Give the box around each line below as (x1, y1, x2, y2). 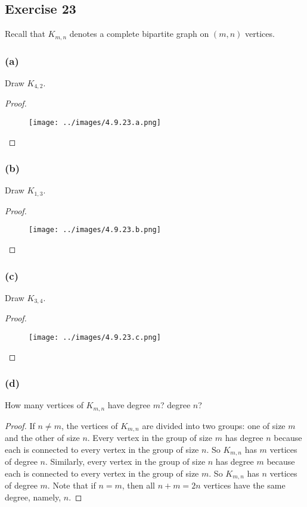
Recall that (5, 27, 45, 40)
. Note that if (47, 479, 96, 492)
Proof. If (5, 419, 35, 431)
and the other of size (5, 431, 80, 444)
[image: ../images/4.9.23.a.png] (29, 118, 161, 127)
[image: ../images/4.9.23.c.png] (29, 333, 161, 342)
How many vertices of (5, 399, 83, 411)
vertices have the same (203, 479, 286, 492)
